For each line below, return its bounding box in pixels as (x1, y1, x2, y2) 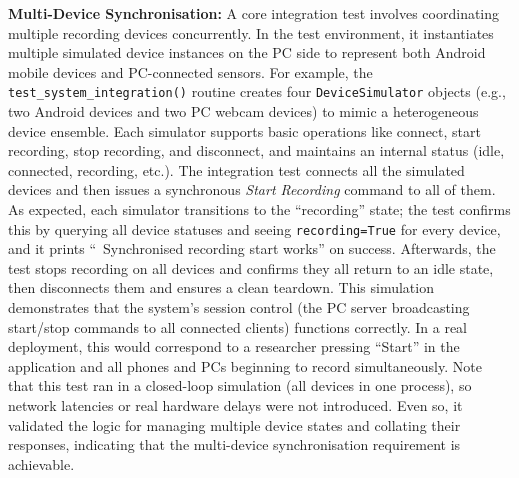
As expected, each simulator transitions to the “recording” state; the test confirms (8, 199, 511, 219)
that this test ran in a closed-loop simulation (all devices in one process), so (8, 375, 472, 396)
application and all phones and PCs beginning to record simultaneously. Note (8, 355, 482, 376)
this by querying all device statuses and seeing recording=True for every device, (8, 218, 501, 239)
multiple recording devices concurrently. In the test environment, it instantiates (8, 22, 494, 43)
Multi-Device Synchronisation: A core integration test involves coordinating (8, 3, 500, 23)
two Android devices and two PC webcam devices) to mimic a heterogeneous (8, 101, 479, 122)
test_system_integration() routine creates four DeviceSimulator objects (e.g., (8, 81, 506, 102)
